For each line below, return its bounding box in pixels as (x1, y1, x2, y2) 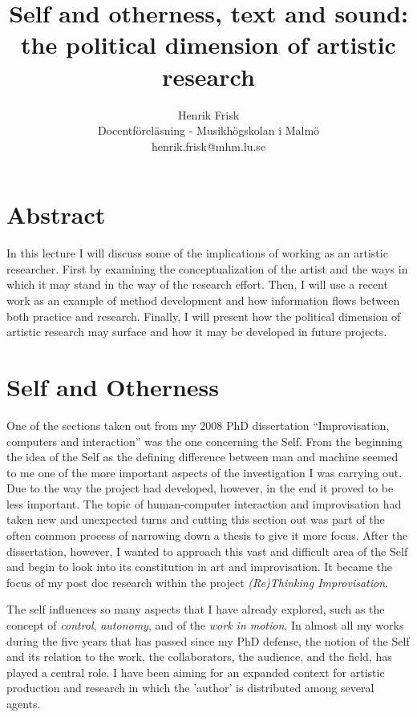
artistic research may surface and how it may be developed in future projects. (6, 323, 387, 340)
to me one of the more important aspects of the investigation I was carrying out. (6, 464, 403, 480)
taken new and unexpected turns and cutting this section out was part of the (6, 511, 385, 528)
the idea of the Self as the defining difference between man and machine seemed (6, 448, 399, 465)
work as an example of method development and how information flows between (6, 292, 400, 308)
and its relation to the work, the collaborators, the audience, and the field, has (6, 648, 392, 665)
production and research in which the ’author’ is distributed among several (6, 679, 374, 696)
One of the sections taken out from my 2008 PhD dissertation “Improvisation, (6, 416, 390, 433)
